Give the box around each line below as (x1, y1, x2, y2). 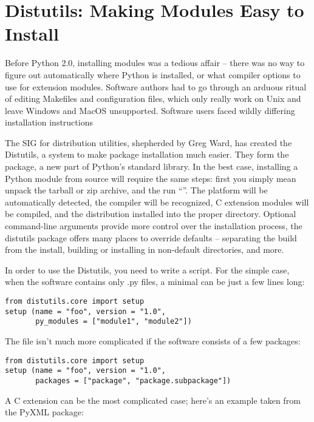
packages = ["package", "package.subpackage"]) (35, 376, 231, 385)
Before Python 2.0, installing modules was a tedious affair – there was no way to (5, 56, 305, 69)
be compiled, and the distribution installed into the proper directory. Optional (5, 207, 296, 220)
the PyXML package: (5, 406, 84, 418)
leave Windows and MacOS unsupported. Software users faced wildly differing (5, 104, 295, 116)
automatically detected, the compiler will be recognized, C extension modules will (5, 195, 309, 208)
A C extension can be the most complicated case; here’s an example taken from (5, 394, 301, 406)
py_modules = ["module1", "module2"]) (35, 317, 192, 326)
